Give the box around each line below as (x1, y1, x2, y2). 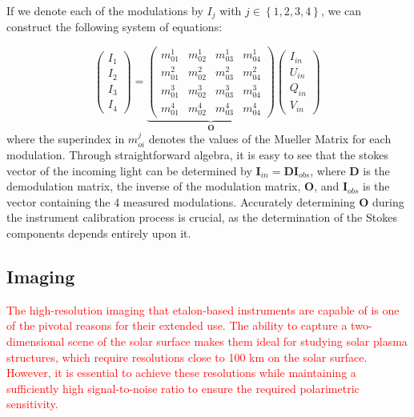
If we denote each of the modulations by (6, 2, 203, 18)
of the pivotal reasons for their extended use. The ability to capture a (6, 317, 348, 334)
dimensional (6, 332, 65, 349)
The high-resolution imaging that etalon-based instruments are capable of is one (6, 301, 400, 318)
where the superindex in (6, 130, 125, 146)
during (372, 193, 404, 210)
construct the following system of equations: (6, 18, 223, 35)
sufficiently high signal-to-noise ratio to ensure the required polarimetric (6, 379, 360, 396)
